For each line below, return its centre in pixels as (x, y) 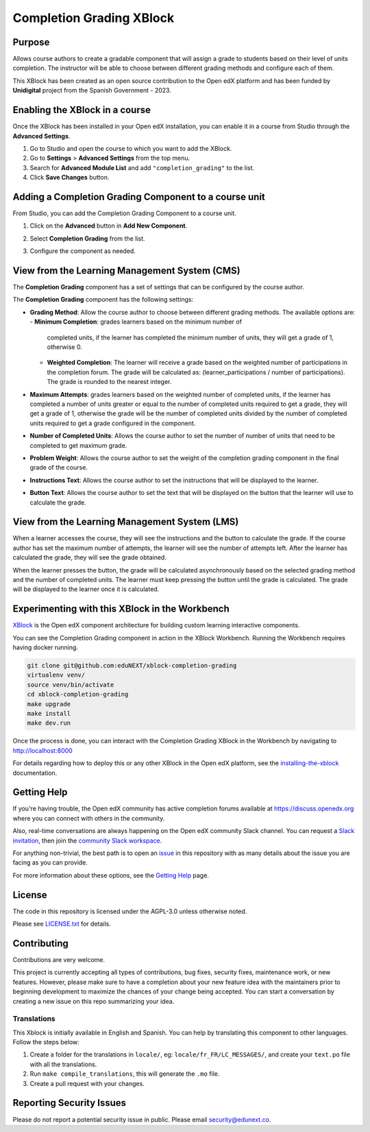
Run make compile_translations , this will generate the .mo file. (125, 1074)
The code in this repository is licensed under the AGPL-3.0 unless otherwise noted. (130, 911)
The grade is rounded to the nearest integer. (109, 382)
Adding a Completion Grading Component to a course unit (139, 196)
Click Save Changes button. (70, 178)
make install (49, 713)
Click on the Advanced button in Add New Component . (109, 226)
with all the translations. (63, 1064)
